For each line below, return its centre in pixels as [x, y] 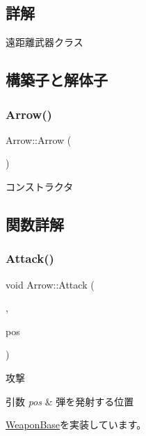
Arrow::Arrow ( [39, 139]
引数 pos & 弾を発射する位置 [70, 401]
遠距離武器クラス [44, 42]
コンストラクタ [40, 186]
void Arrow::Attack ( [50, 284]
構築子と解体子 [57, 80]
